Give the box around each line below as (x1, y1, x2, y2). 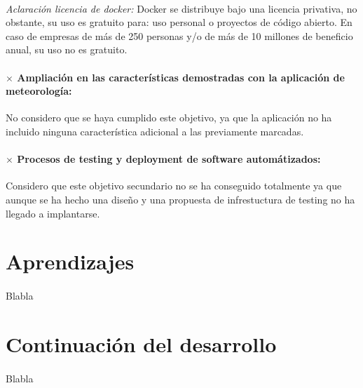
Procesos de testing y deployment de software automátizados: (17, 152, 321, 166)
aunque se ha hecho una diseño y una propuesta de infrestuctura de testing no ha (6, 192, 355, 206)
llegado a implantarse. (6, 206, 100, 220)
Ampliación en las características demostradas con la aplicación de (17, 69, 345, 84)
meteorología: (6, 83, 72, 98)
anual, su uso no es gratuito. (6, 42, 128, 57)
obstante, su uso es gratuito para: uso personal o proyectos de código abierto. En (6, 15, 352, 29)
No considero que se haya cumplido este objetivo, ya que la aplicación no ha (6, 110, 332, 125)
